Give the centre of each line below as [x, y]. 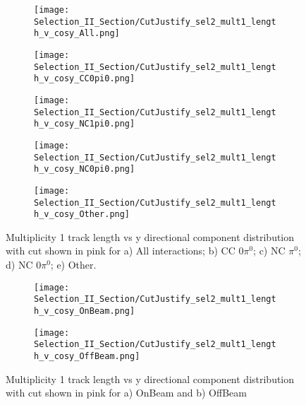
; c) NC [269, 251]
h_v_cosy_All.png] [77, 34]
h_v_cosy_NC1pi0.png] [85, 124]
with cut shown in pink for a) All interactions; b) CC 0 [125, 251]
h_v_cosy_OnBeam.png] [85, 311]
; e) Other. [73, 265]
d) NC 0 [24, 265]
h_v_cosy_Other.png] [82, 215]
